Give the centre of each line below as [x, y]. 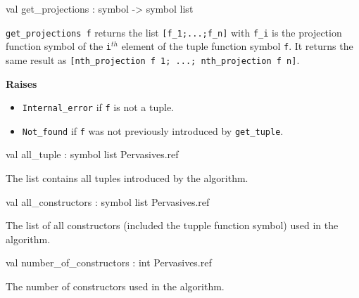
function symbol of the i [58, 46]
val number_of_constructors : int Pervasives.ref [109, 263]
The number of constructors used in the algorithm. [115, 286]
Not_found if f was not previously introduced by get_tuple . [153, 130]
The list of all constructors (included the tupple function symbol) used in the [172, 225]
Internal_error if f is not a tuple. [98, 107]
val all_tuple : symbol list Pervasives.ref [92, 154]
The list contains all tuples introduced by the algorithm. [127, 178]
